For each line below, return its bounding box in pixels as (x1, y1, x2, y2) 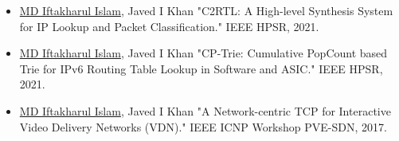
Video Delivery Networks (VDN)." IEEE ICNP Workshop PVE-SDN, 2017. (19, 118, 387, 135)
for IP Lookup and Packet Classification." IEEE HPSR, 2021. (19, 18, 319, 34)
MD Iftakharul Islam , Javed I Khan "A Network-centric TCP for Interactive (19, 102, 391, 119)
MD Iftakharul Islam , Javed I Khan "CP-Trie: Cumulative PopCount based (19, 45, 388, 61)
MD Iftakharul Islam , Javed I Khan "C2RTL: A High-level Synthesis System (19, 2, 393, 18)
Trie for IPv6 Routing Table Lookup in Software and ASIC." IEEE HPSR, (19, 60, 383, 76)
